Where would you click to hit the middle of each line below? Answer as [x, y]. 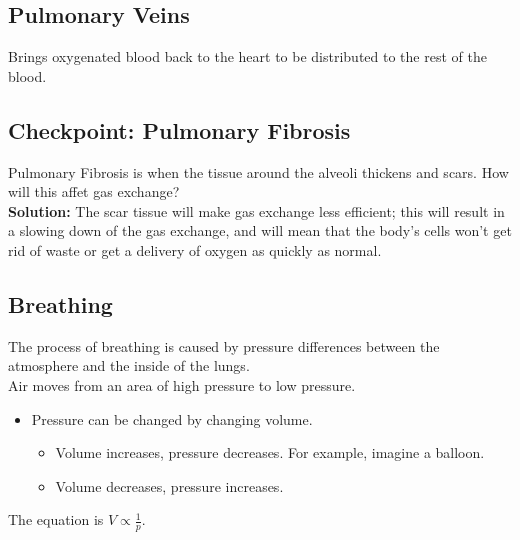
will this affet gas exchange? [94, 191]
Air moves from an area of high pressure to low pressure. [182, 384]
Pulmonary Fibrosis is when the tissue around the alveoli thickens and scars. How [258, 171]
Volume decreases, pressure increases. [169, 485]
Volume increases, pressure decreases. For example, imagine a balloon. [270, 452]
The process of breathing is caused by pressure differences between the [224, 345]
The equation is [56, 519]
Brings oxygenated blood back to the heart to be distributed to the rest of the [247, 56]
